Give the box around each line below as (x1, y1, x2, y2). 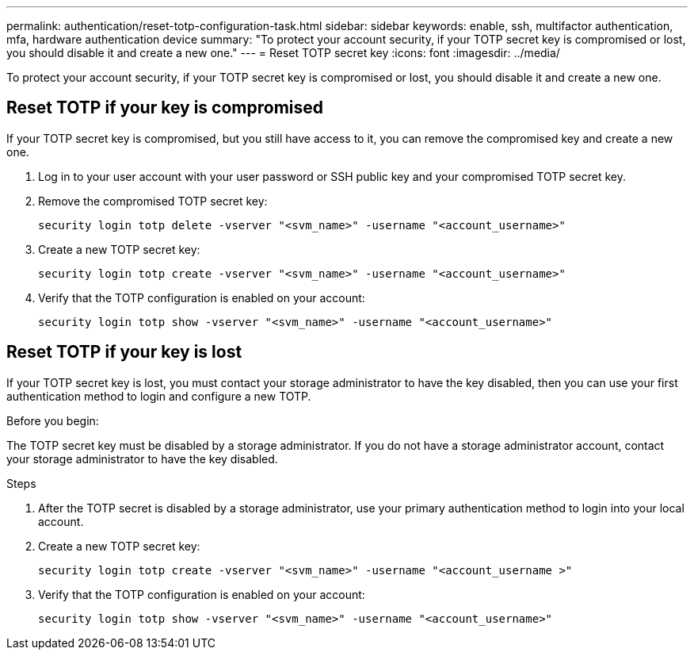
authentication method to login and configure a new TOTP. (6, 389, 311, 403)
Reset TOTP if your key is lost (6, 342, 242, 363)
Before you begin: (6, 413, 99, 428)
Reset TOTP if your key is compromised (6, 98, 324, 118)
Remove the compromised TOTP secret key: (38, 194, 268, 208)
